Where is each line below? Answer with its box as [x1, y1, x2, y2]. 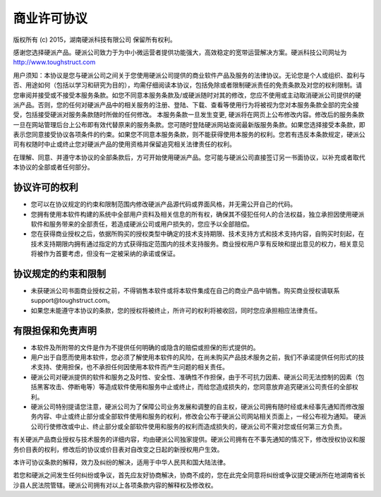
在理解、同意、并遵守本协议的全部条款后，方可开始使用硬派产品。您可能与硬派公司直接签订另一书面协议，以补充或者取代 [13, 152, 365, 162]
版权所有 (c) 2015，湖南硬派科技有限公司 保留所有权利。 [13, 35, 176, 44]
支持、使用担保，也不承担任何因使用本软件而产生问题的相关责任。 [36, 363, 229, 371]
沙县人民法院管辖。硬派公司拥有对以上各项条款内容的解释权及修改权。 [13, 481, 217, 489]
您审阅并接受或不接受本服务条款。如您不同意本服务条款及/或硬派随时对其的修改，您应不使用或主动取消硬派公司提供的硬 [13, 90, 362, 99]
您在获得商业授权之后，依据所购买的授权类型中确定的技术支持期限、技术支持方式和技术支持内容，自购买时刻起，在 [30, 229, 365, 238]
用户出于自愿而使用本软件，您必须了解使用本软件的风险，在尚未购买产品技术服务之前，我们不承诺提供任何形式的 [30, 353, 358, 361]
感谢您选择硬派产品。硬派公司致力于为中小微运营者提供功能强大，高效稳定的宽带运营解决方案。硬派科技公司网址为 [13, 48, 347, 56]
